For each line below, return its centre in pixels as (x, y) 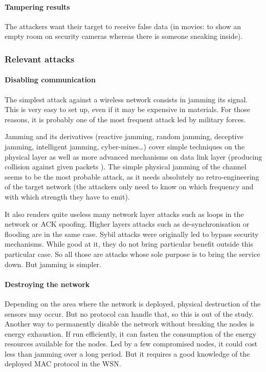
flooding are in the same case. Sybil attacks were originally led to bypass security (132, 234)
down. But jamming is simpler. (53, 264)
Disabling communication (50, 80)
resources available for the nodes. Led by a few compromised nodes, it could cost (131, 344)
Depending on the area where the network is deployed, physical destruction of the (133, 303)
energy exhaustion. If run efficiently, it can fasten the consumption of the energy (130, 333)
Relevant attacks (40, 59)
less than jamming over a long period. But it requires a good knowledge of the (127, 353)
